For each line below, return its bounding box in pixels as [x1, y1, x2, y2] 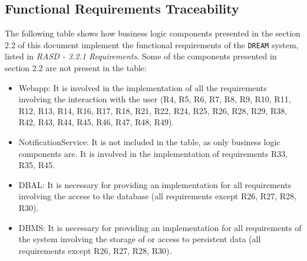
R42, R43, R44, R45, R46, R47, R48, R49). [18, 116, 174, 128]
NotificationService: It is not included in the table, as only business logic [18, 136, 280, 148]
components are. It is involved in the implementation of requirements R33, [18, 147, 288, 159]
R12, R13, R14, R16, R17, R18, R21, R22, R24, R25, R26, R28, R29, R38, [18, 104, 288, 116]
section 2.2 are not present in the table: [5, 62, 147, 74]
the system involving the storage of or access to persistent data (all [18, 233, 261, 245]
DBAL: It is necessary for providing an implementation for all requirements [18, 178, 292, 190]
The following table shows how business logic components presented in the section [5, 27, 301, 39]
